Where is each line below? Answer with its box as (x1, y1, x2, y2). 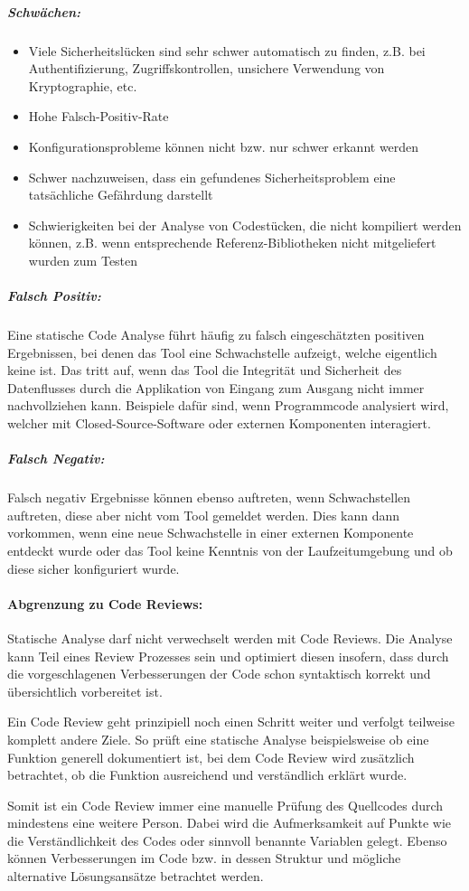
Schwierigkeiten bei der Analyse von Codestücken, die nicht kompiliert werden (28, 215, 462, 234)
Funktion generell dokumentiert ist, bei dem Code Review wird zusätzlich (7, 747, 415, 766)
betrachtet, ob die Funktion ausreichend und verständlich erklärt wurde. (7, 765, 408, 784)
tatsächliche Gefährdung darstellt (28, 185, 213, 204)
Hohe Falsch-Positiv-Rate (28, 107, 169, 126)
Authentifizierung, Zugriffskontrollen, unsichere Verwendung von (28, 59, 385, 78)
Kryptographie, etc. (28, 76, 137, 95)
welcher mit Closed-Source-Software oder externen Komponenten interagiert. (7, 414, 431, 433)
